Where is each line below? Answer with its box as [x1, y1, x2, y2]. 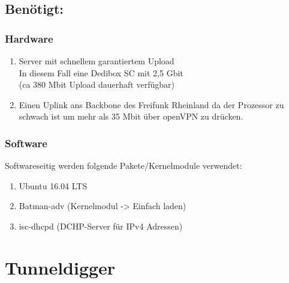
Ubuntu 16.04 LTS [19, 179, 88, 192]
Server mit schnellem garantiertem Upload [19, 55, 174, 67]
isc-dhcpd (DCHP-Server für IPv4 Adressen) [19, 219, 183, 232]
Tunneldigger [5, 255, 116, 279]
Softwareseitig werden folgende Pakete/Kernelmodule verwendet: [5, 159, 242, 172]
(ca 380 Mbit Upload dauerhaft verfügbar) [19, 78, 174, 91]
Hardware [5, 31, 53, 46]
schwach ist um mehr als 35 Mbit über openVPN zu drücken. [19, 110, 243, 123]
